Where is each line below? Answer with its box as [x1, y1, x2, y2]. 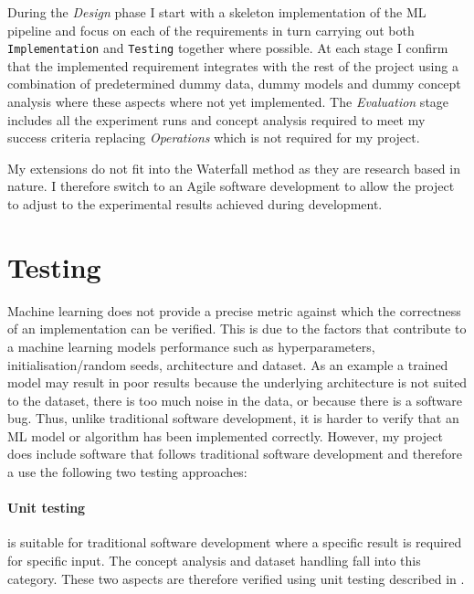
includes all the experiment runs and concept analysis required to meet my [7, 110, 426, 129]
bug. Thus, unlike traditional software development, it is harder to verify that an [7, 408, 459, 428]
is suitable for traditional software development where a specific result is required [7, 533, 462, 552]
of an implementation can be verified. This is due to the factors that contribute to [7, 319, 467, 338]
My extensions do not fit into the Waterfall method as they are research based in [7, 158, 460, 177]
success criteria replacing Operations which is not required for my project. [7, 128, 420, 147]
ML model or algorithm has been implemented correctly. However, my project [7, 426, 443, 445]
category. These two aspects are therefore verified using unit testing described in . [7, 568, 465, 588]
